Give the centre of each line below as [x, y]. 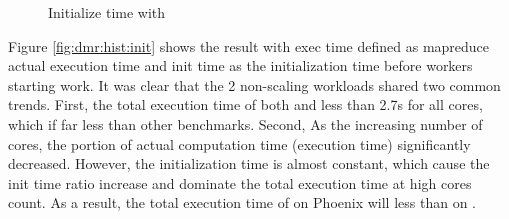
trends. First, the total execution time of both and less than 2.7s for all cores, [245, 104]
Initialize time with [107, 12]
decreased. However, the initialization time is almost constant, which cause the [249, 163]
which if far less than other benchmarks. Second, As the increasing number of [245, 123]
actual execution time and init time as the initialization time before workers [240, 65]
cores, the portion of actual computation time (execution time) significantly [239, 143]
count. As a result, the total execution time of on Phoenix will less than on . [242, 202]
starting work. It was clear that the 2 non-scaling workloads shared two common [254, 84]
